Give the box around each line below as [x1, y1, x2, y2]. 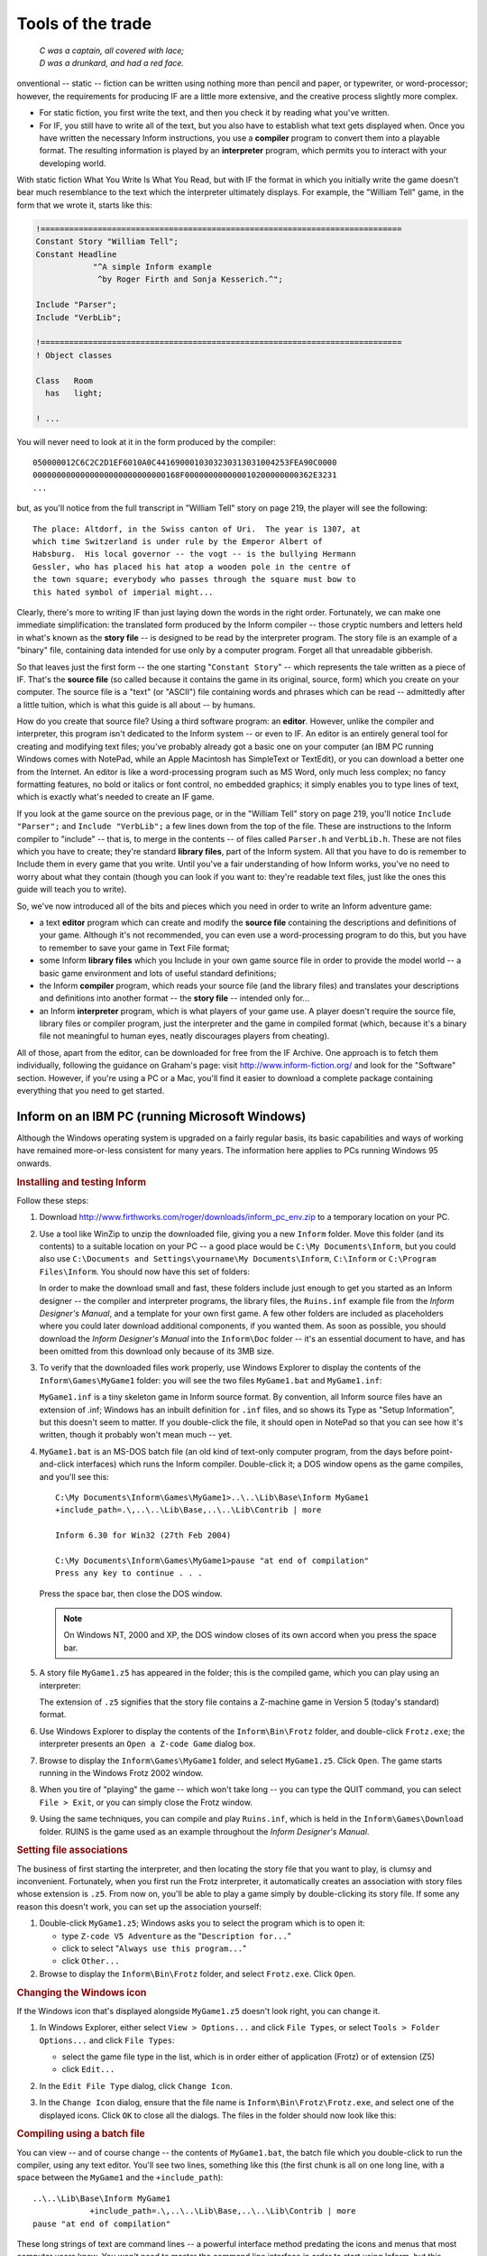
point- [429, 1446, 454, 1456]
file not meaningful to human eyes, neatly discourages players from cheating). [39, 1031, 330, 1041]
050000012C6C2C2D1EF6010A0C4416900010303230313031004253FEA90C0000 [32, 458, 337, 468]
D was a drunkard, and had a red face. [39, 57, 185, 68]
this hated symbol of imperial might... [32, 587, 214, 597]
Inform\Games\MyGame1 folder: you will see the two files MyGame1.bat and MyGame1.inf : [39, 1374, 382, 1385]
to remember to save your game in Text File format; [39, 942, 230, 953]
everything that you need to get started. [16, 1086, 165, 1096]
